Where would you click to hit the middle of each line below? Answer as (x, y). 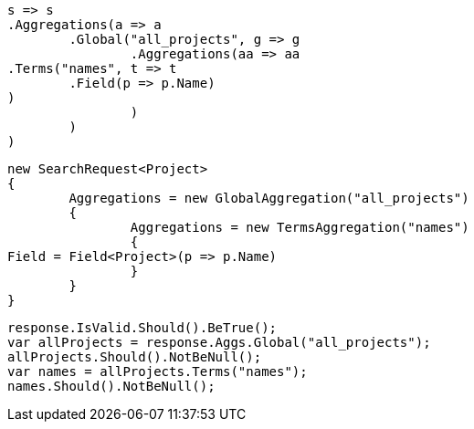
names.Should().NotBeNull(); (111, 386)
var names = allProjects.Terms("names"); (158, 371)
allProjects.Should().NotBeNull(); (135, 357)
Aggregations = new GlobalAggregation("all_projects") (269, 198)
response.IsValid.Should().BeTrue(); (142, 328)
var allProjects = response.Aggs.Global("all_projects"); (219, 342)
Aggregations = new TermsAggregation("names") (300, 227)
